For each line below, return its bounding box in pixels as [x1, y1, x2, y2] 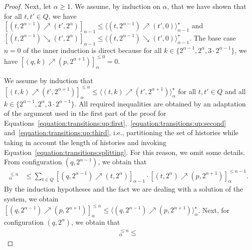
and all [225, 86, 246, 96]
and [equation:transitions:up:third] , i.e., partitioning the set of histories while [4, 127, 239, 138]
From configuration [4, 156, 62, 167]
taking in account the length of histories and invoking [4, 137, 167, 147]
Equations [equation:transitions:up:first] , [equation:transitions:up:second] [4, 117, 226, 128]
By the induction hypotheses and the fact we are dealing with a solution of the [4, 184, 243, 194]
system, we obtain [4, 194, 58, 204]
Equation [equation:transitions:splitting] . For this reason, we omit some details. [4, 147, 245, 157]
